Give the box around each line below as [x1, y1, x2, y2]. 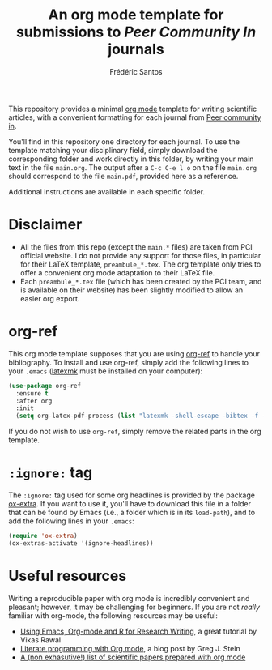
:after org [15, 397, 53, 405]
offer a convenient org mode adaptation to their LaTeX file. [19, 267, 215, 277]
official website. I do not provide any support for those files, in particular [19, 250, 261, 260]
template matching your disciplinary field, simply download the [8, 145, 218, 155]
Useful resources [8, 567, 127, 585]
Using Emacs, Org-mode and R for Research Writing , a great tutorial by [19, 626, 257, 636]
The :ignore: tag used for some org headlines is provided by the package [8, 490, 255, 500]
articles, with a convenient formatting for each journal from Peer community [8, 112, 261, 122]
